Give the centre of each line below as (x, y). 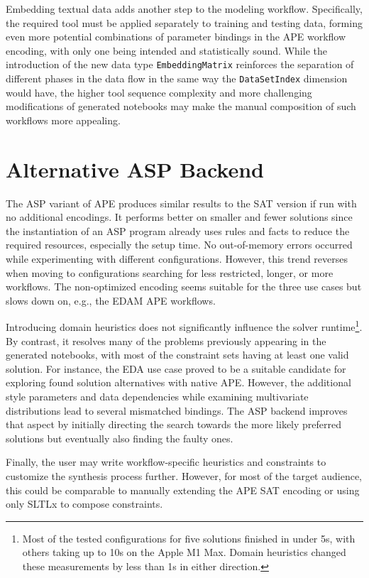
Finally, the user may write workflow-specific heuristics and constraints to (166, 462)
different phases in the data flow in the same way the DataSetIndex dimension (177, 78)
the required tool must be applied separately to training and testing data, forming (184, 22)
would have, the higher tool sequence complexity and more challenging (159, 92)
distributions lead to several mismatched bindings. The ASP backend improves (177, 410)
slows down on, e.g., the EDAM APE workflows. (111, 300)
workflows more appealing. (63, 120)
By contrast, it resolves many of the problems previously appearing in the (166, 340)
